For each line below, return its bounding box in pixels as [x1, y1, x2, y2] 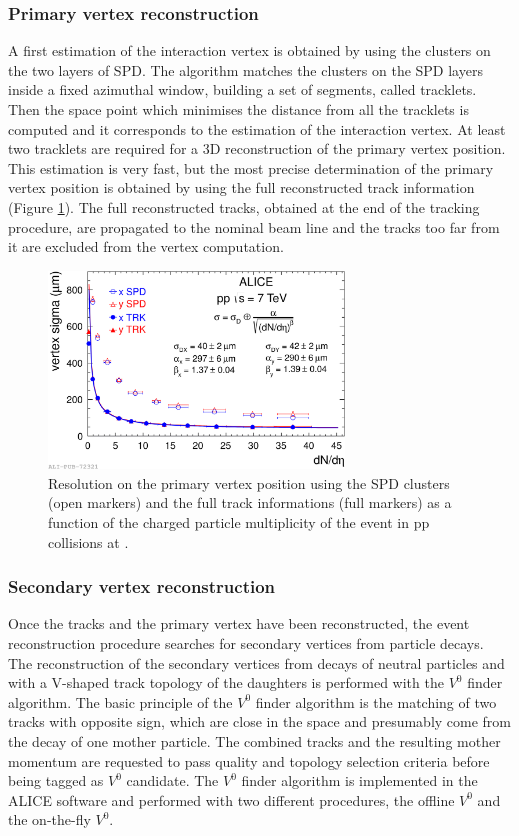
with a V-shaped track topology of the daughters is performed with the [8, 672, 444, 693]
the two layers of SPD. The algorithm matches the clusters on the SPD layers [8, 59, 483, 80]
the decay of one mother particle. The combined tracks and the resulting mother [8, 731, 501, 752]
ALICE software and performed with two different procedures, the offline [8, 789, 455, 810]
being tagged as [8, 770, 104, 791]
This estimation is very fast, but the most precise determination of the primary [8, 157, 494, 178]
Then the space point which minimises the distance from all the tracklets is [8, 99, 469, 119]
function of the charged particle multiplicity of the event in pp [48, 512, 430, 533]
